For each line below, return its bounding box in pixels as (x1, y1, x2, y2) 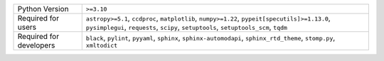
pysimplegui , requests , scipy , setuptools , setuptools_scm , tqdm (85, 22, 288, 32)
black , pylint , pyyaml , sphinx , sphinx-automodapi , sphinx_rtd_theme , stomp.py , (85, 33, 336, 43)
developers (17, 40, 55, 50)
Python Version (17, 4, 69, 13)
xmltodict (85, 41, 118, 49)
